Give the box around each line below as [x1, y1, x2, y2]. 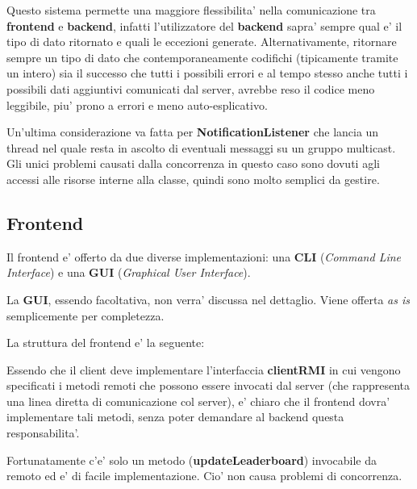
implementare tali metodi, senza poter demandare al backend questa [6, 408, 344, 425]
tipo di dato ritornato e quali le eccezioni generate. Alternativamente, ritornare [6, 33, 397, 50]
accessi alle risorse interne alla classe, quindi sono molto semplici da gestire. [6, 170, 380, 187]
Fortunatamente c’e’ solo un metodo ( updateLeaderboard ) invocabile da [6, 451, 377, 468]
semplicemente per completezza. [6, 307, 165, 324]
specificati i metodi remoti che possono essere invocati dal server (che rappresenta [6, 377, 411, 394]
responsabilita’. [6, 424, 80, 441]
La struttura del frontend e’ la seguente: [6, 334, 205, 351]
